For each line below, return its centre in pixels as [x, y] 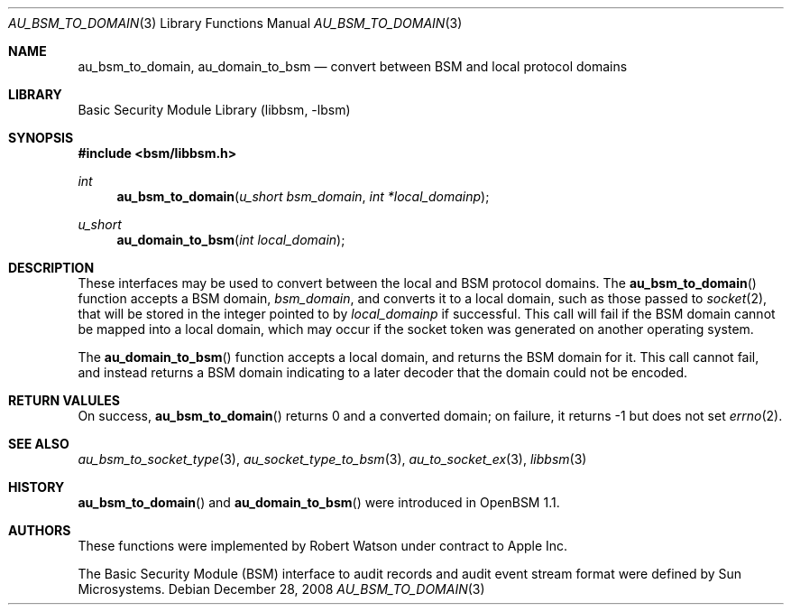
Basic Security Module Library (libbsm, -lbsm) [214, 110]
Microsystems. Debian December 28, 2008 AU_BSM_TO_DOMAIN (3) [281, 589]
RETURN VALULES [64, 400]
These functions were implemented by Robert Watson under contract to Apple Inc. [323, 546]
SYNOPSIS [41, 138]
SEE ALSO [39, 444]
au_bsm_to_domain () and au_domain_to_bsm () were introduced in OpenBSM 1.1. [319, 502]
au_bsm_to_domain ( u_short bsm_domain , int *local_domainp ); [303, 196]
